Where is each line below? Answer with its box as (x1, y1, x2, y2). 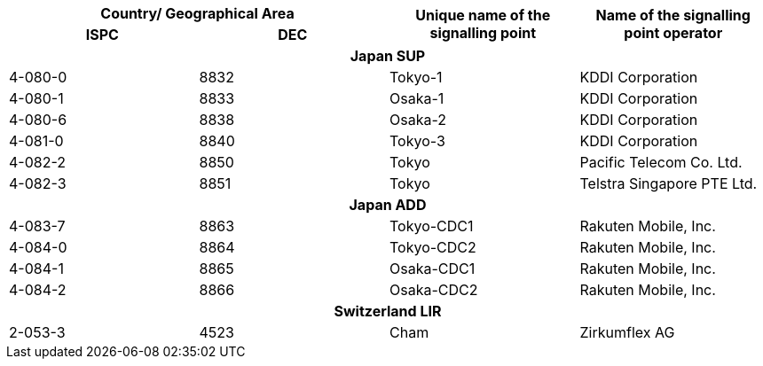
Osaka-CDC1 (389, 260, 476, 277)
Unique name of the (415, 6, 551, 24)
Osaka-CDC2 (389, 281, 478, 299)
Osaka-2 (389, 111, 447, 128)
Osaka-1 (389, 90, 444, 107)
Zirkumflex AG (579, 323, 675, 341)
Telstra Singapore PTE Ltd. (579, 175, 758, 192)
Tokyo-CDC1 (389, 217, 474, 235)
